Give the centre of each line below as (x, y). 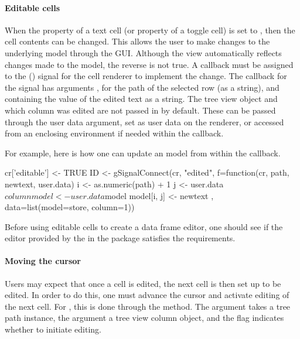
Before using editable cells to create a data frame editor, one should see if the (144, 226)
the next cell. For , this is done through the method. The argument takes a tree (148, 306)
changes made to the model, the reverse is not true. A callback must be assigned (149, 64)
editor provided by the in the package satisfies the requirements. (120, 238)
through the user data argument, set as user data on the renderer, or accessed (144, 121)
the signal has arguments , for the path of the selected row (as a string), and (142, 87)
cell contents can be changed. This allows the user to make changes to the (137, 41)
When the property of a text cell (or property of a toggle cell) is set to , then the (150, 30)
